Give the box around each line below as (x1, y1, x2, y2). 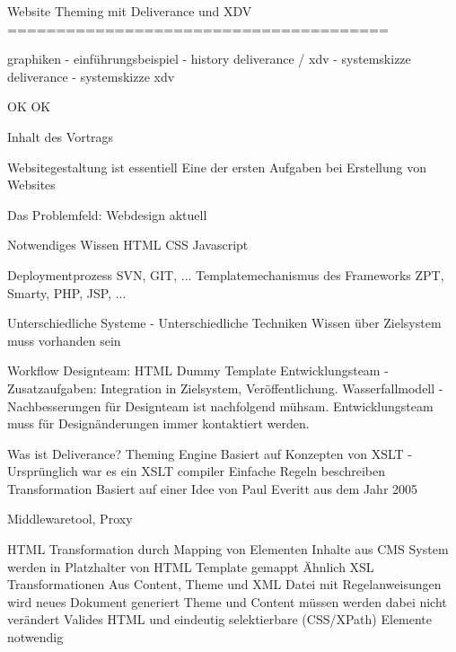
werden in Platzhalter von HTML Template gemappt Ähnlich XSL (7, 557, 374, 576)
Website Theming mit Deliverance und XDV (7, 2, 252, 20)
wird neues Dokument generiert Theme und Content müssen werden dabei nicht (7, 592, 447, 611)
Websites (7, 175, 56, 194)
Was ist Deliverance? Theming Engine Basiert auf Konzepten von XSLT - (7, 444, 413, 463)
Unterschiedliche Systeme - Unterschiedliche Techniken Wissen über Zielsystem (7, 313, 442, 332)
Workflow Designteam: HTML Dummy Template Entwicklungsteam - (7, 361, 389, 380)
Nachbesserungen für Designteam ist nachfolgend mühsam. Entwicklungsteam (7, 396, 434, 415)
